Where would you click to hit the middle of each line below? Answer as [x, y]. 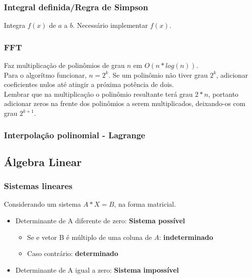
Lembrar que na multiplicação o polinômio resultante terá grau [98, 94]
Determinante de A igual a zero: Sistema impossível [97, 269]
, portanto [223, 94]
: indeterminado [186, 237]
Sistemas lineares [38, 186]
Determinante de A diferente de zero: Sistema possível [100, 221]
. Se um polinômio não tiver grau [158, 75]
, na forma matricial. [145, 204]
